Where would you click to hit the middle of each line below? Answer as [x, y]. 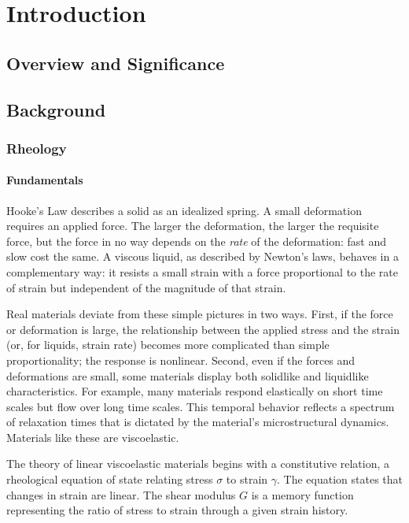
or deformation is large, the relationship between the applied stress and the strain [203, 329]
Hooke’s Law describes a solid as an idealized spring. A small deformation [184, 210]
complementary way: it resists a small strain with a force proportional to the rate [203, 271]
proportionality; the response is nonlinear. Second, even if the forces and [181, 360]
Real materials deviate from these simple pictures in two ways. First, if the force [200, 314]
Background [56, 109]
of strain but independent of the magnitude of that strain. [146, 287]
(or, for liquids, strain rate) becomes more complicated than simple [168, 345]
